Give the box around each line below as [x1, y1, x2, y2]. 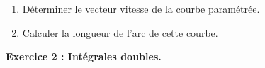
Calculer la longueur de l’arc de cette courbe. [22, 25, 218, 40]
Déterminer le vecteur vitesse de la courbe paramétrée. [22, 1, 260, 16]
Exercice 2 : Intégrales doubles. [6, 49, 162, 64]
